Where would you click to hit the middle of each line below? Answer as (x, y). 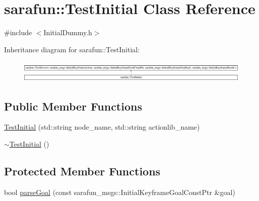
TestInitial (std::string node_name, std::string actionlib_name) (102, 127)
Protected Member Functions (82, 171)
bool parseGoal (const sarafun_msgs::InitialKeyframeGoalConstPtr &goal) (120, 192)
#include (18, 32)
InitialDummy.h (68, 32)
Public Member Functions (73, 106)
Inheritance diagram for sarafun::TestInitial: (72, 49)
